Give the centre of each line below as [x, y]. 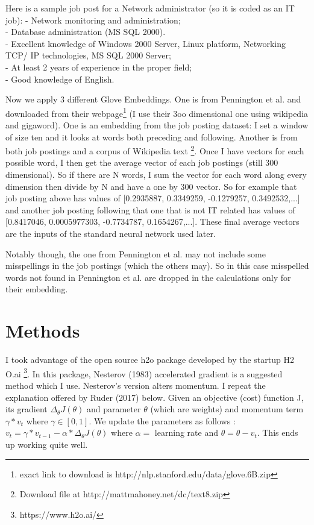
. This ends [278, 432]
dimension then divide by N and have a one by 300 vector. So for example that [151, 186]
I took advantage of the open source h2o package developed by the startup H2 [150, 360]
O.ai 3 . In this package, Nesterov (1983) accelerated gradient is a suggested [144, 373]
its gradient [27, 409]
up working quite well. [47, 444]
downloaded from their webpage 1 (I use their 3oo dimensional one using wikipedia [157, 112]
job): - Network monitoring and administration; [93, 20]
